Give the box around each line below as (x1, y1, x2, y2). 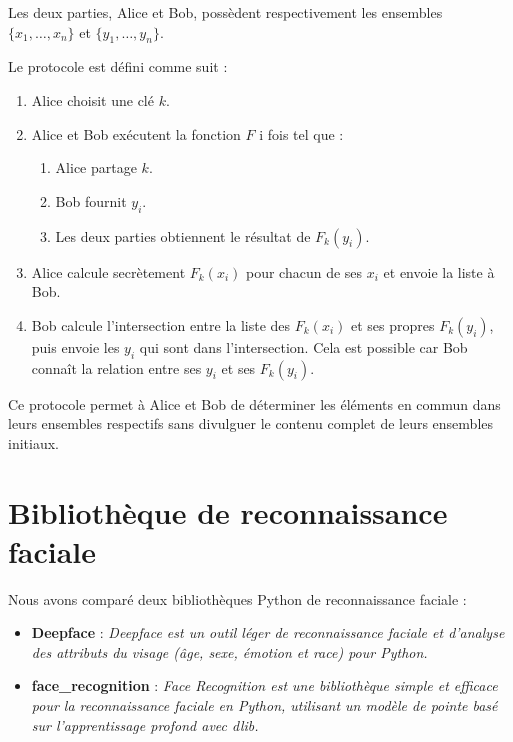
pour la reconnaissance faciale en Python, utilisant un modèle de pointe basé (31, 695, 498, 716)
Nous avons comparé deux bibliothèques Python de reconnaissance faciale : (8, 588, 467, 609)
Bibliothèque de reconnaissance (8, 491, 448, 532)
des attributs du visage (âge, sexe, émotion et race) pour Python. (31, 641, 428, 662)
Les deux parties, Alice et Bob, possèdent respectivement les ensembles (8, 2, 443, 22)
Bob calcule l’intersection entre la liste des (31, 314, 291, 335)
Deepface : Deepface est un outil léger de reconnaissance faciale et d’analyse (31, 622, 505, 643)
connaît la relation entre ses (31, 357, 202, 378)
